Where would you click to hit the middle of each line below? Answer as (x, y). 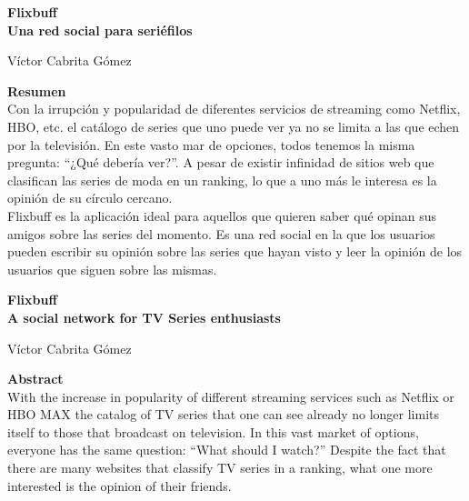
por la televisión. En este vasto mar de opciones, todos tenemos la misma (211, 144)
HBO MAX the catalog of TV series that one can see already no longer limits (224, 414)
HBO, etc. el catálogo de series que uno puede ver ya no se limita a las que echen (234, 126)
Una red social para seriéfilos (100, 30)
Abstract (35, 379)
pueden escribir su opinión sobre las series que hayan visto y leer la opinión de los (235, 251)
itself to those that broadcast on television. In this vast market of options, (213, 431)
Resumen (37, 90)
